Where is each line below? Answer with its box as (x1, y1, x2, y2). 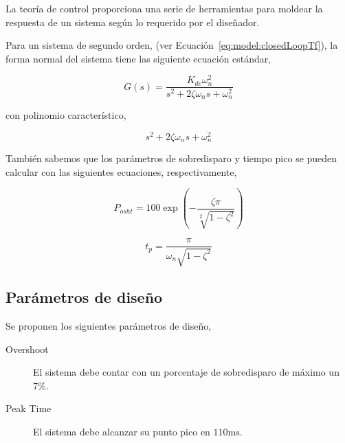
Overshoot (5, 341, 49, 356)
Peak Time (5, 401, 52, 416)
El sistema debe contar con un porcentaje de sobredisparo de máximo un (33, 365, 340, 379)
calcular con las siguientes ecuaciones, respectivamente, (5, 164, 237, 179)
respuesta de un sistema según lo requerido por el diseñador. (5, 14, 260, 29)
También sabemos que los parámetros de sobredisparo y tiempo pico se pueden (5, 151, 337, 166)
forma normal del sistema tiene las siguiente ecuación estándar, (5, 51, 271, 65)
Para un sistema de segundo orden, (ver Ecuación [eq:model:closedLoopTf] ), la (5, 38, 338, 52)
